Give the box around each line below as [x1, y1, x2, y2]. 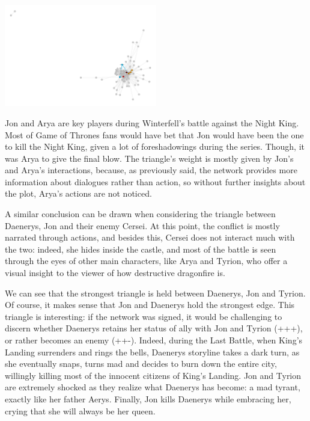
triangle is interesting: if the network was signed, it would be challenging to [5, 310, 282, 322]
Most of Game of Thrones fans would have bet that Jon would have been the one [5, 128, 304, 141]
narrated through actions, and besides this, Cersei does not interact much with [5, 231, 295, 244]
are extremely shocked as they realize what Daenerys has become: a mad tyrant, [5, 381, 300, 393]
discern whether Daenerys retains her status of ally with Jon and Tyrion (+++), [5, 322, 303, 334]
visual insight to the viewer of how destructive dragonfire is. [5, 266, 225, 279]
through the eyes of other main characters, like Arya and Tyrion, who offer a [5, 254, 288, 267]
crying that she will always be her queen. [5, 404, 156, 417]
